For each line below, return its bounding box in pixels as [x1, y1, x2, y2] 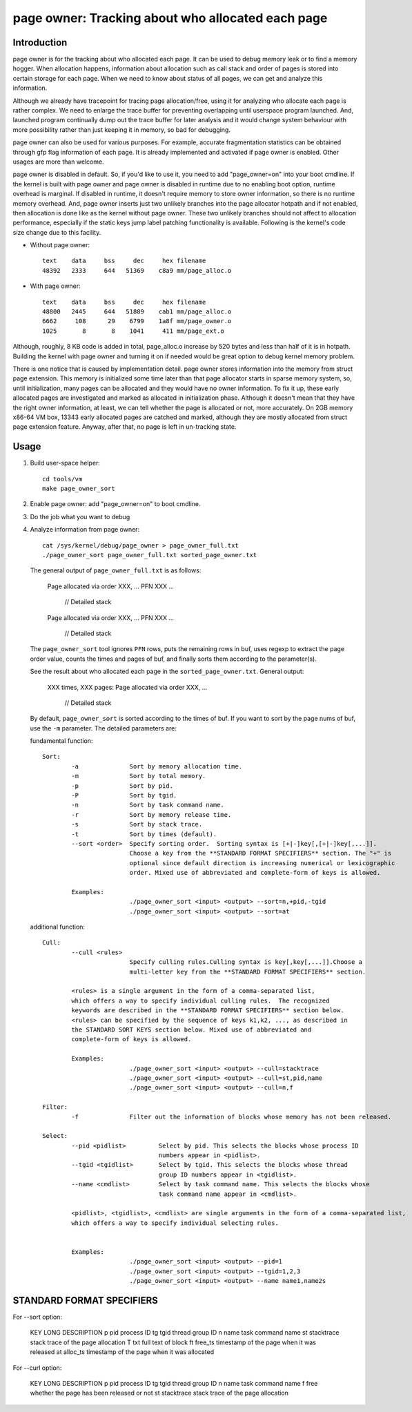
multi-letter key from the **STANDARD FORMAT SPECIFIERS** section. [129, 967, 366, 976]
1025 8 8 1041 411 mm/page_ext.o [42, 327, 224, 335]
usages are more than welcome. [12, 157, 104, 166]
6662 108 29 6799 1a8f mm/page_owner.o [42, 318, 232, 325]
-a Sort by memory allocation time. [71, 762, 243, 770]
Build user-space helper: [30, 459, 100, 467]
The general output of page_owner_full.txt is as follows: [30, 566, 202, 574]
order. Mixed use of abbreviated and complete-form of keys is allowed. [129, 869, 381, 877]
